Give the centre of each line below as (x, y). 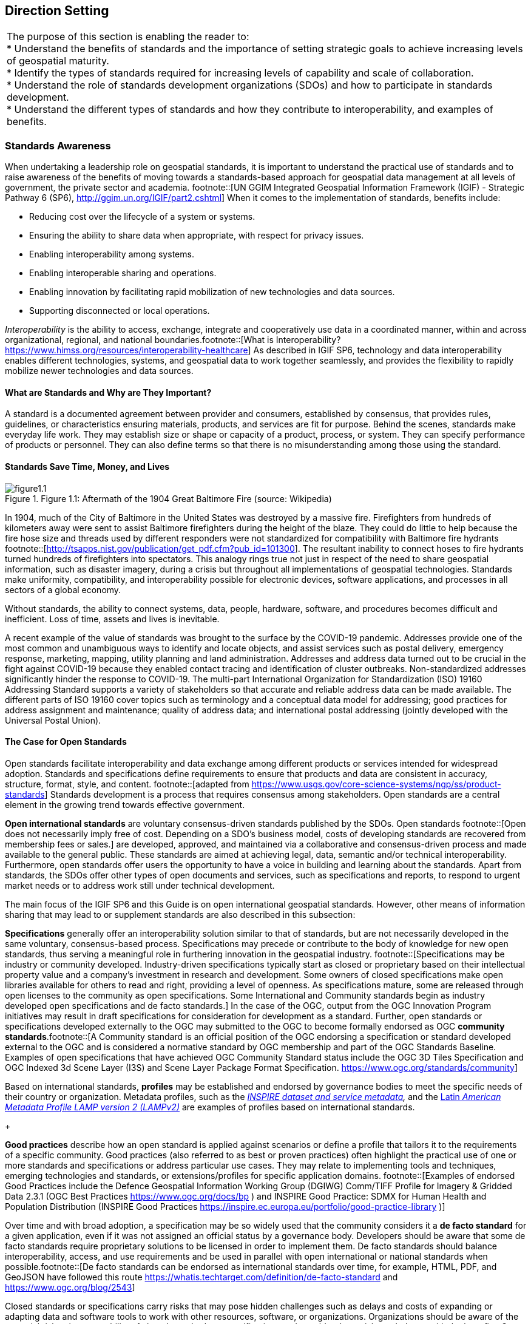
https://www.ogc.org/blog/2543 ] (70, 1287)
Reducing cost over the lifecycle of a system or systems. (142, 217)
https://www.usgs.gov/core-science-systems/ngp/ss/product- (376, 784)
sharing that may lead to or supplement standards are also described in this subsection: (180, 914)
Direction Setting (57, 11)
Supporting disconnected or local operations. (120, 311)
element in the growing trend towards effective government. (125, 804)
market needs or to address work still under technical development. (140, 885)
